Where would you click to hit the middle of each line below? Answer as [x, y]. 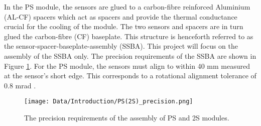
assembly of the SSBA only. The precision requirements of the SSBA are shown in [130, 55]
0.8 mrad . [20, 85]
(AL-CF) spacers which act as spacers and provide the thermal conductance [121, 16]
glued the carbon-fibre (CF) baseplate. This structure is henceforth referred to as [129, 36]
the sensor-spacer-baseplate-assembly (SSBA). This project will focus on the [121, 46]
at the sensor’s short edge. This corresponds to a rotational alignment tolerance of [130, 76]
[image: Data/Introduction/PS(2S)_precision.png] [109, 102]
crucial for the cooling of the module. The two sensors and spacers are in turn [124, 26]
